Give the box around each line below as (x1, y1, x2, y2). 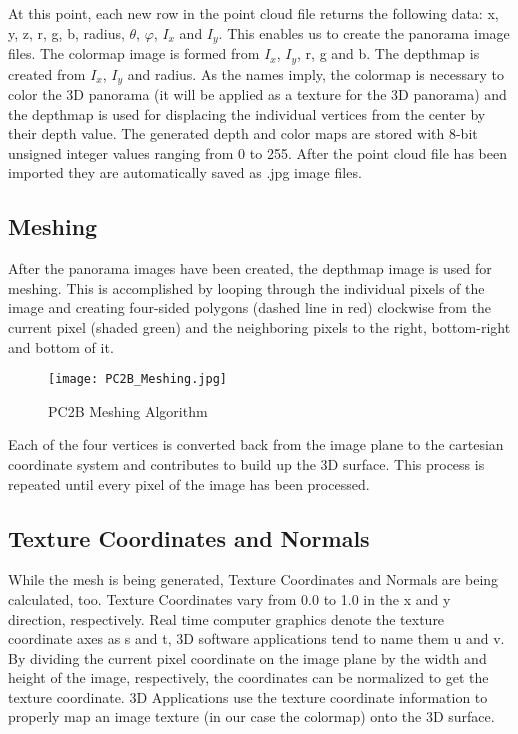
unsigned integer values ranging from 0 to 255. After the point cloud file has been (8, 142, 507, 163)
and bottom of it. (8, 336, 114, 357)
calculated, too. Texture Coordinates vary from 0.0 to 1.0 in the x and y (8, 588, 451, 609)
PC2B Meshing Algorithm (48, 400, 208, 421)
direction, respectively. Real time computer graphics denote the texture (8, 608, 445, 629)
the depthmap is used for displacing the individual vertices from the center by (8, 103, 486, 124)
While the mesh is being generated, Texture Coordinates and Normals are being (8, 569, 499, 590)
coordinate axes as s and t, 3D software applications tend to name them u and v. (8, 628, 505, 649)
